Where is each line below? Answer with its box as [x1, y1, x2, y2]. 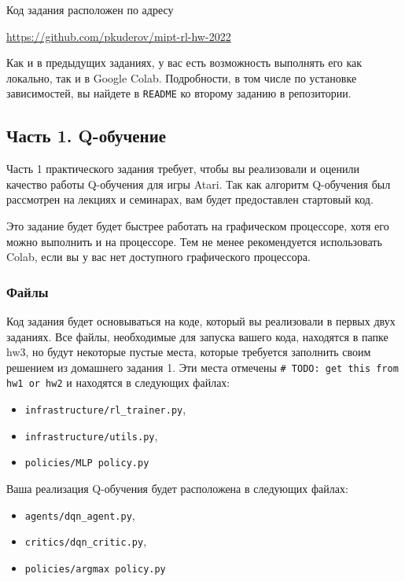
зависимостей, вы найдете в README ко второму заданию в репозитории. [6, 85, 352, 101]
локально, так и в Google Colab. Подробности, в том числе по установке [6, 69, 357, 86]
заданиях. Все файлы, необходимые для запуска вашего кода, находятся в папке [6, 328, 388, 344]
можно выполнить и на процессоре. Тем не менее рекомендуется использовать [6, 233, 382, 249]
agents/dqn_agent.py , [24, 506, 135, 523]
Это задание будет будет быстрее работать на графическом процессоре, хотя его [6, 218, 389, 234]
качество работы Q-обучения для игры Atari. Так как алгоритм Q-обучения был [6, 175, 391, 192]
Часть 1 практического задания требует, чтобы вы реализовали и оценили [6, 160, 359, 177]
